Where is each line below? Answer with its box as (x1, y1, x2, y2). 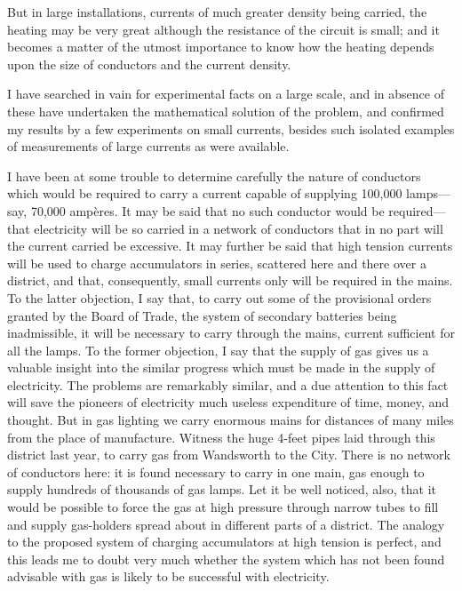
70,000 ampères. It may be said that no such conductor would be (30, 201, 385, 220)
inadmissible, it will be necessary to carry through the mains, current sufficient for (7, 323, 455, 342)
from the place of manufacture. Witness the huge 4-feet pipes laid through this (7, 427, 435, 446)
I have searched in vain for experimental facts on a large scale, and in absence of (7, 84, 444, 103)
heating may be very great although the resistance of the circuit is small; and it (7, 20, 440, 38)
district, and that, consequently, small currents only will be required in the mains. (7, 271, 453, 290)
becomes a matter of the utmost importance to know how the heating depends (7, 37, 434, 56)
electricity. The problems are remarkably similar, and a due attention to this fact (7, 375, 449, 394)
